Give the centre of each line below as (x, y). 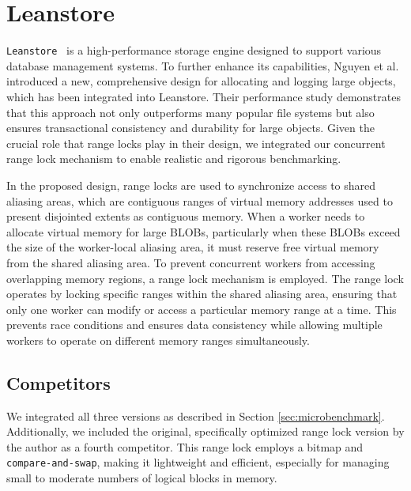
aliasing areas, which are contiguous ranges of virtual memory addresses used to (200, 200)
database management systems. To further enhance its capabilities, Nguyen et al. (203, 65)
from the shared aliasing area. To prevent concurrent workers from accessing (191, 262)
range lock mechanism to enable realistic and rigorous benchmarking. (174, 159)
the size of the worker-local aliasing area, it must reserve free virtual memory (193, 247)
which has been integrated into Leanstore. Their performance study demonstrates (204, 96)
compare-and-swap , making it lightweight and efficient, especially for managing (198, 462)
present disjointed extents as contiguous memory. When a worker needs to (186, 216)
